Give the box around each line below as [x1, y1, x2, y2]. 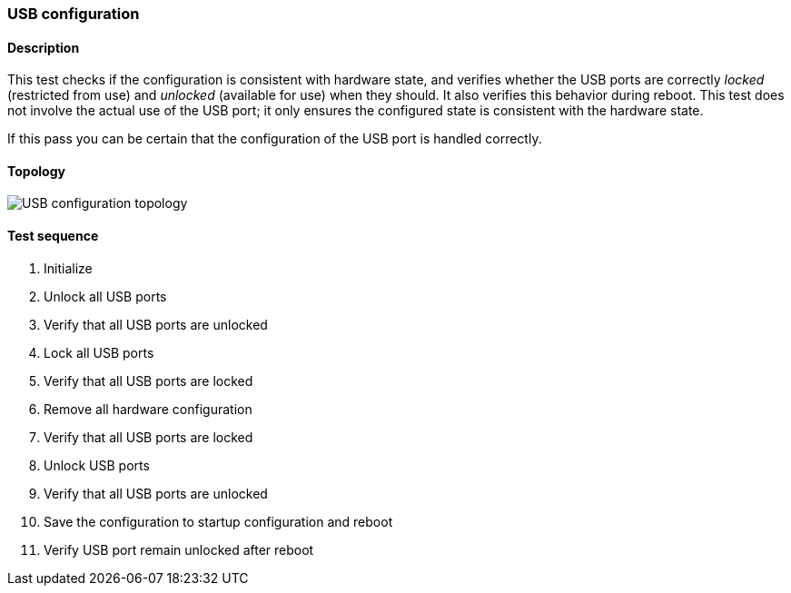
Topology [7, 163, 65, 179]
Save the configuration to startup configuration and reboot [44, 513, 393, 529]
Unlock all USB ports [44, 288, 167, 304]
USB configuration [7, 5, 140, 23]
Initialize [44, 260, 93, 276]
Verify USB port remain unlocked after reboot [44, 541, 314, 558]
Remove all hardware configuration [44, 400, 252, 417]
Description [7, 39, 80, 55]
